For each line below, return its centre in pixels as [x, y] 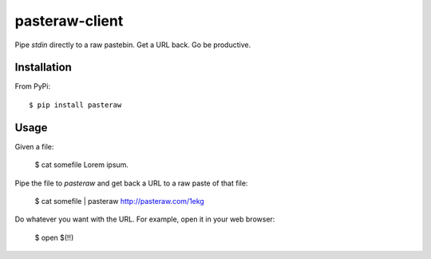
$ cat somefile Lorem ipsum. [82, 165]
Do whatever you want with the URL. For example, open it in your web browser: [145, 219]
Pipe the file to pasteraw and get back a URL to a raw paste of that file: [131, 183]
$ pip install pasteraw [75, 105]
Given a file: [34, 146]
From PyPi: [33, 86]
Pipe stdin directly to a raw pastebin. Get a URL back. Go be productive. [133, 45]
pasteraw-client [69, 21]
